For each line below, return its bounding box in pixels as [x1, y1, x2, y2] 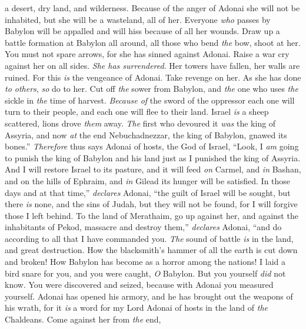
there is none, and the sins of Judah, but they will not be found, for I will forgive [5, 198, 298, 210]
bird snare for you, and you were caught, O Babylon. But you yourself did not [5, 267, 286, 279]
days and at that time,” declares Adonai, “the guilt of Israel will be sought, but [5, 186, 291, 198]
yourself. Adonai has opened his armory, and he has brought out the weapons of [5, 290, 293, 302]
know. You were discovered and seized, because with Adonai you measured [5, 278, 274, 291]
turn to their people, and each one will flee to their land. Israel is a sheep [5, 105, 269, 118]
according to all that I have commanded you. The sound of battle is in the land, [5, 232, 294, 244]
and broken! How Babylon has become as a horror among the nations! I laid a [5, 255, 285, 268]
